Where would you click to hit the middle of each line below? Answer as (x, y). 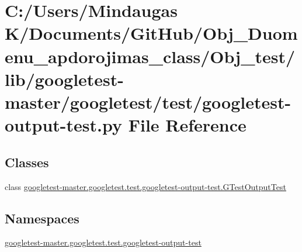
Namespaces (42, 218)
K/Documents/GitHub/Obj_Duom (151, 33)
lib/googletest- (65, 79)
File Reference (187, 125)
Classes (27, 162)
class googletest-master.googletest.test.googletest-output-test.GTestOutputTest (145, 186)
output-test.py (63, 125)
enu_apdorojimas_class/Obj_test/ (150, 56)
